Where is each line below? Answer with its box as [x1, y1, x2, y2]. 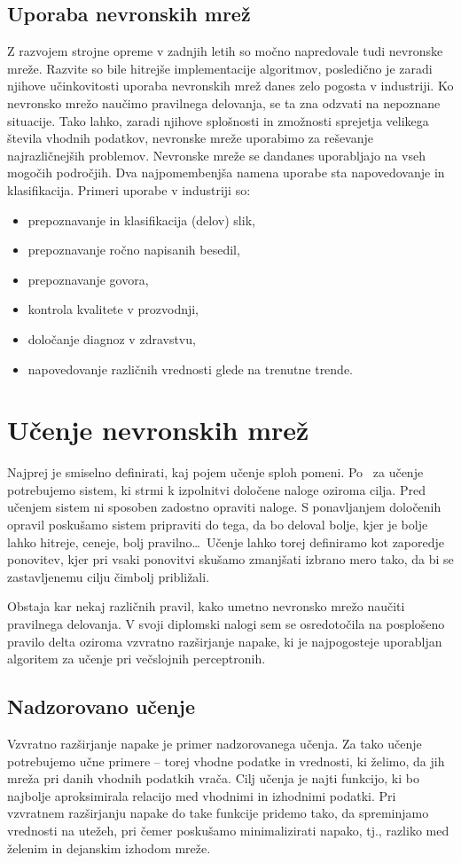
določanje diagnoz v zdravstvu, [27, 329, 196, 348]
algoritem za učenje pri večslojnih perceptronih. [7, 649, 266, 668]
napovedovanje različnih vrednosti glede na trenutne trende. [27, 359, 354, 378]
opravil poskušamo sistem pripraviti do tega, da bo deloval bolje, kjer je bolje [7, 515, 428, 534]
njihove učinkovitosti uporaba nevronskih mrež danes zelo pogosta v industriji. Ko [7, 76, 454, 95]
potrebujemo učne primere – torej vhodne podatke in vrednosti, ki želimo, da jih [7, 751, 445, 770]
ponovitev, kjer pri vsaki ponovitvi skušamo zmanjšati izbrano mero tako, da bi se [7, 550, 454, 569]
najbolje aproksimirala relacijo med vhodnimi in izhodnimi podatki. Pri [7, 786, 396, 804]
